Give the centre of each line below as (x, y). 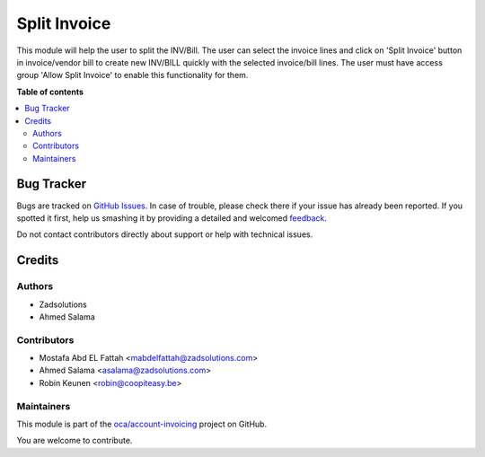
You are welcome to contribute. (75, 441)
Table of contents (50, 92)
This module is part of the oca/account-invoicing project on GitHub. (142, 424)
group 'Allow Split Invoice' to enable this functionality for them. (132, 75)
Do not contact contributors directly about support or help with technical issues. (165, 234)
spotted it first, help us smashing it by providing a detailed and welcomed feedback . (172, 218)
